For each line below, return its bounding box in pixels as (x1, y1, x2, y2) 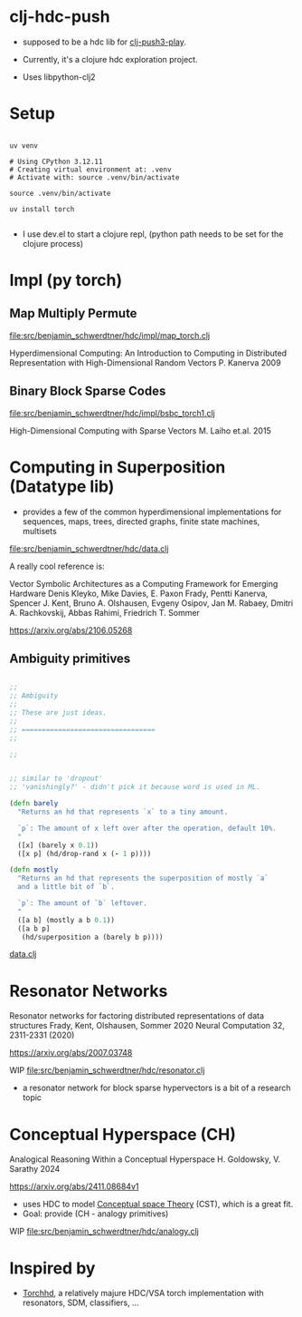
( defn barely (9, 799, 59, 808)
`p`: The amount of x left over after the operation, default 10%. (17, 824, 278, 833)
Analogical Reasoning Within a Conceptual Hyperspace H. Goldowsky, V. (9, 1154, 281, 1165)
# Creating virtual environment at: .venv (9, 165, 172, 174)
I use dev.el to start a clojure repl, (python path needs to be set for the (22, 229, 284, 239)
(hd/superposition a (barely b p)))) (21, 932, 165, 941)
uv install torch (9, 204, 75, 214)
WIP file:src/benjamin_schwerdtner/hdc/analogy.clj (9, 1226, 199, 1237)
